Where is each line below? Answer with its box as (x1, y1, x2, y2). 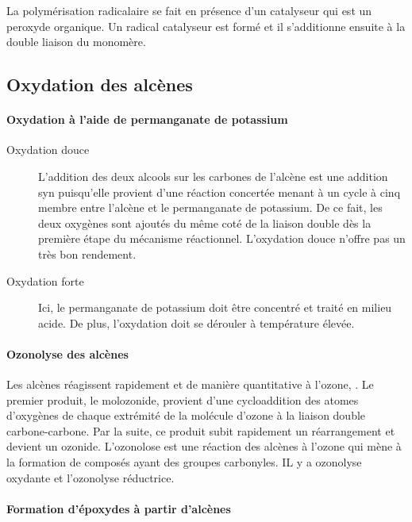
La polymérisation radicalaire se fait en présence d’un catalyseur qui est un (6, 2, 372, 18)
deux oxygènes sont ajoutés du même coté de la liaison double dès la (38, 214, 372, 231)
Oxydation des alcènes (6, 72, 193, 97)
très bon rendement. (38, 245, 137, 262)
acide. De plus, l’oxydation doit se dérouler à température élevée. (38, 314, 355, 331)
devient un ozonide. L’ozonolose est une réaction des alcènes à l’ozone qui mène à (6, 438, 402, 455)
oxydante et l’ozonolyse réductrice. (6, 469, 175, 486)
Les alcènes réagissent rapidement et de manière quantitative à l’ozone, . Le (6, 376, 374, 393)
